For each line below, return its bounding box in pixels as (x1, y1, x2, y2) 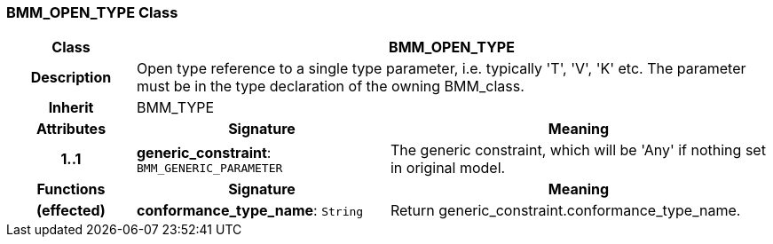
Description (30, 68, 112, 87)
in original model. (390, 159, 506, 177)
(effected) (36, 201, 106, 220)
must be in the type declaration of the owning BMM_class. (136, 77, 525, 96)
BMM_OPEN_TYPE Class (6, 4, 178, 21)
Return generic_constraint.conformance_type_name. (390, 201, 741, 220)
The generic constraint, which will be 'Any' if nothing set (390, 141, 766, 160)
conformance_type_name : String (136, 201, 364, 220)
